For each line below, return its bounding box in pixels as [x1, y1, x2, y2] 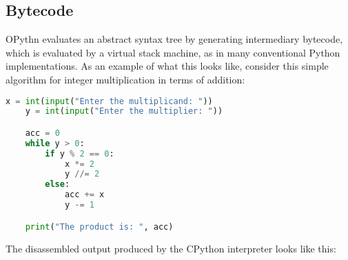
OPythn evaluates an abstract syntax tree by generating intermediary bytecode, [6, 32, 343, 46]
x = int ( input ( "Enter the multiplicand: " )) [6, 96, 213, 106]
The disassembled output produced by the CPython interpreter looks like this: [6, 241, 336, 255]
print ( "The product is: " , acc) [25, 221, 174, 232]
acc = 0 [25, 128, 60, 138]
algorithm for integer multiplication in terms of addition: [6, 72, 245, 86]
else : [45, 179, 70, 190]
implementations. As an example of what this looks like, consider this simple [6, 59, 329, 73]
